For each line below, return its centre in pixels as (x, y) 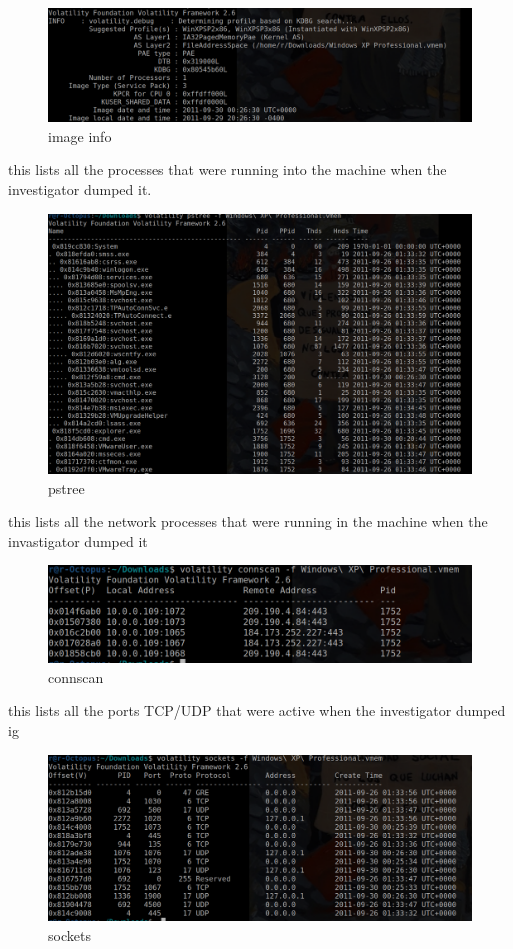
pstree (66, 487)
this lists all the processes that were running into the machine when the (227, 169)
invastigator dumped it (78, 540)
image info (80, 135)
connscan (76, 676)
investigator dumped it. (80, 189)
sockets (69, 935)
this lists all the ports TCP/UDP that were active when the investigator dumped (257, 710)
